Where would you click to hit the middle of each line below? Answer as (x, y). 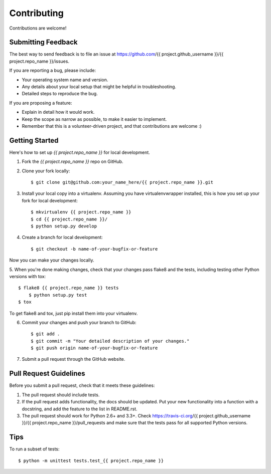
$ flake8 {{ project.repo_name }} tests (69, 288)
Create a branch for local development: (62, 238)
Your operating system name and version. (65, 80)
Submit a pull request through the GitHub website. (74, 359)
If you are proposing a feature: (41, 103)
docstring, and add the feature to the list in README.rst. (80, 409)
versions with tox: (28, 276)
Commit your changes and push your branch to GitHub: (79, 322)
